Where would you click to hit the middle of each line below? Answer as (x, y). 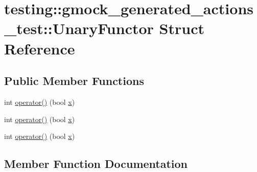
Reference (40, 48)
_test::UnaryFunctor (79, 28)
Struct (182, 28)
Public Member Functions (74, 81)
